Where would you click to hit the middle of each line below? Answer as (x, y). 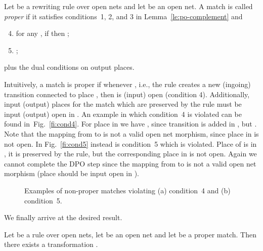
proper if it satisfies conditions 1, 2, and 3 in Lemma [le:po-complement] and (123, 16)
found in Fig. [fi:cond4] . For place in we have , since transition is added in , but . (130, 124)
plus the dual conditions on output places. (69, 67)
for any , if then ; (42, 33)
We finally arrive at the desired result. (63, 217)
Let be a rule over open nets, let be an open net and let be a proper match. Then (130, 234)
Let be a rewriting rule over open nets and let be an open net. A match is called (128, 6)
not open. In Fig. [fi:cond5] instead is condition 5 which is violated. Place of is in (130, 143)
